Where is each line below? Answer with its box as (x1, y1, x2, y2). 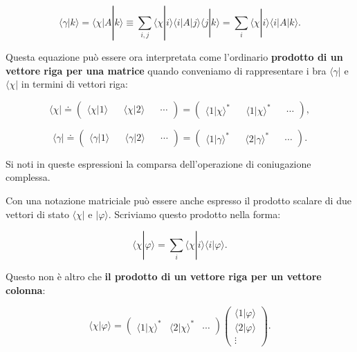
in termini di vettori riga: (21, 77, 128, 91)
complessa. (6, 170, 51, 184)
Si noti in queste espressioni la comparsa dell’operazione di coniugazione (6, 156, 311, 170)
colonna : (6, 282, 46, 297)
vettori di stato (6, 206, 69, 221)
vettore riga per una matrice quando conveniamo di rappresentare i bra (6, 63, 327, 77)
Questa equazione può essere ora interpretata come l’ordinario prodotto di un (6, 50, 343, 63)
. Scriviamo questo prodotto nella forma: (108, 206, 281, 221)
